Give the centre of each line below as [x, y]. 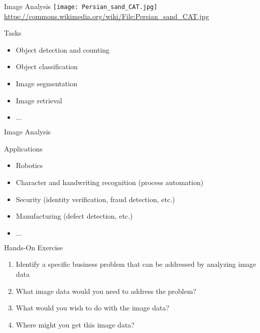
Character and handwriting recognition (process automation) [110, 182]
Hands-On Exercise [34, 247]
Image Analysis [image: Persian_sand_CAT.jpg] [81, 6]
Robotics [29, 165]
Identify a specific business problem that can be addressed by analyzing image [136, 264]
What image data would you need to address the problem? [106, 291]
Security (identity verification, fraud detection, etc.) [95, 199]
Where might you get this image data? [75, 324]
